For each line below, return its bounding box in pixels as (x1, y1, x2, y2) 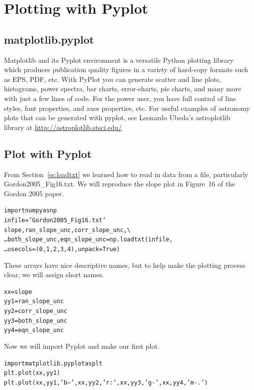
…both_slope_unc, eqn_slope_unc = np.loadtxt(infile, (4, 236, 173, 243)
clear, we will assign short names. (4, 269, 104, 280)
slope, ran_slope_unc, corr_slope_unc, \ (4, 226, 131, 234)
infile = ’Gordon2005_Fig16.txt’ (4, 216, 106, 224)
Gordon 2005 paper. (4, 188, 64, 198)
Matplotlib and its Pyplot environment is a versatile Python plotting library (4, 54, 234, 65)
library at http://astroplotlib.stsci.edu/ (4, 122, 122, 132)
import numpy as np (4, 207, 57, 214)
